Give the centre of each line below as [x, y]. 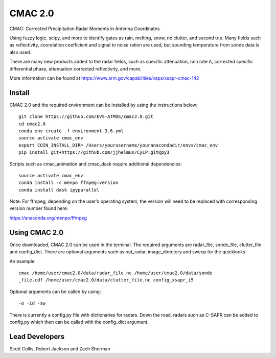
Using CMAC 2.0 [37, 232]
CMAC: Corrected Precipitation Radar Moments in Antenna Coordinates [85, 29]
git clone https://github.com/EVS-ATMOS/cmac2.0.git [86, 117]
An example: [22, 261]
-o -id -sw [32, 303]
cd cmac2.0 [32, 124]
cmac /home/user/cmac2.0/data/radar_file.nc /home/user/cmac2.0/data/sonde [116, 273]
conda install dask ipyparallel [59, 190]
